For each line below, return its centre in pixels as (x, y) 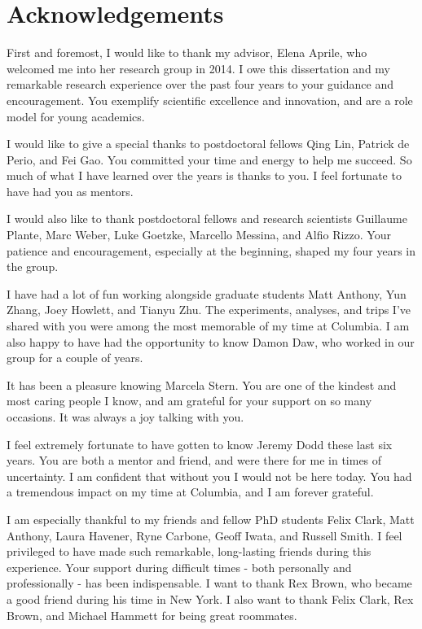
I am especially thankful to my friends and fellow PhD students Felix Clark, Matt (211, 519)
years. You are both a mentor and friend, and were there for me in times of (194, 460)
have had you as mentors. (70, 191)
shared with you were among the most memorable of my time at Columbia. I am (208, 326)
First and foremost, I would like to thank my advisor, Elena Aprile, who (187, 52)
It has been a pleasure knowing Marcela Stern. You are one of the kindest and (202, 384)
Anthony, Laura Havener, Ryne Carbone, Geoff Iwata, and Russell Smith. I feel (204, 535)
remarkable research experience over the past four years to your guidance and (200, 84)
